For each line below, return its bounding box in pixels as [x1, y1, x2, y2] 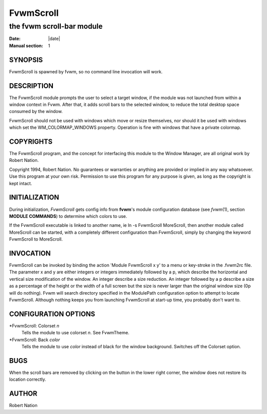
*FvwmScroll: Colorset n [9, 322, 59, 329]
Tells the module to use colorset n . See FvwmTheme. [21, 330, 130, 336]
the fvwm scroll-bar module [9, 22, 103, 31]
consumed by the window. [9, 108, 63, 114]
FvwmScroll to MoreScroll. [9, 236, 63, 242]
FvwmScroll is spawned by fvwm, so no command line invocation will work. [9, 68, 163, 74]
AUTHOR [9, 389, 38, 398]
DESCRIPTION [9, 82, 54, 90]
